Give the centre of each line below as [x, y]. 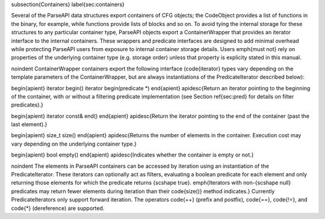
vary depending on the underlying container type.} [74, 144]
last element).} [29, 125]
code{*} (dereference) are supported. [58, 208]
